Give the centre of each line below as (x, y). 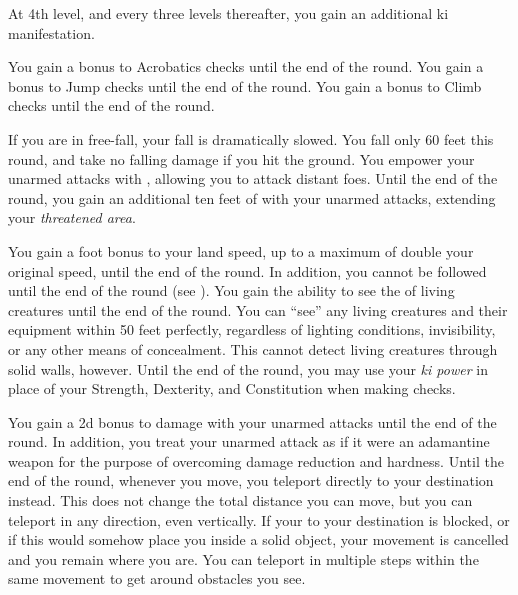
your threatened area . (72, 217)
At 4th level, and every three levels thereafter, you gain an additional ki (228, 13)
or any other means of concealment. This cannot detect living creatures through (253, 348)
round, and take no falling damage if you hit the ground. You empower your (241, 158)
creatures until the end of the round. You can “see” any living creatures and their (258, 309)
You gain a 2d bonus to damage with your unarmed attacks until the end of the (252, 421)
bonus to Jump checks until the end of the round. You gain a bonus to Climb (245, 85)
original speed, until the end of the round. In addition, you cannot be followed (247, 270)
